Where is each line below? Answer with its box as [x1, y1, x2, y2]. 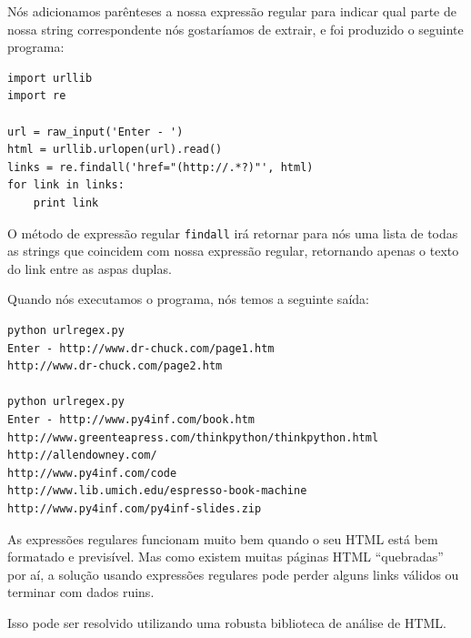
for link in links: [7, 178, 125, 192]
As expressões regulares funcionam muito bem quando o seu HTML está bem [7, 529, 438, 548]
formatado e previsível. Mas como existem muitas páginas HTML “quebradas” [7, 547, 444, 566]
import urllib [7, 71, 93, 85]
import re [7, 89, 66, 103]
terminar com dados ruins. [7, 582, 155, 602]
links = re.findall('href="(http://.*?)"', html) [7, 160, 314, 174]
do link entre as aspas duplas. [7, 258, 172, 278]
